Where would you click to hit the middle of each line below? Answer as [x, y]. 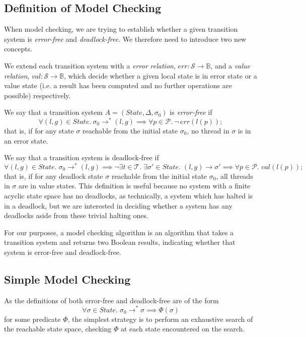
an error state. [26, 140]
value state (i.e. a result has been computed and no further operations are [118, 85]
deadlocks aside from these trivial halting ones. [76, 215]
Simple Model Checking [67, 279]
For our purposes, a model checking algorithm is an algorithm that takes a [119, 232]
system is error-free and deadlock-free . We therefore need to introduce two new [125, 39]
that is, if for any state [39, 131]
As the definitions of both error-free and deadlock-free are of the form [111, 300]
